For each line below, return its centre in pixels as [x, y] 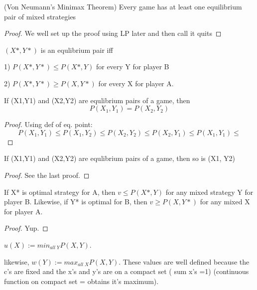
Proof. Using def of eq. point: [48, 124]
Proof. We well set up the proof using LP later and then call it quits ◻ [113, 33]
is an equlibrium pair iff [77, 50]
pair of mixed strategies [40, 16]
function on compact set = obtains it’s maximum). [81, 281]
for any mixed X [225, 202]
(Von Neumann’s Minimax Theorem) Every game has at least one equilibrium [123, 6]
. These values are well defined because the [184, 261]
